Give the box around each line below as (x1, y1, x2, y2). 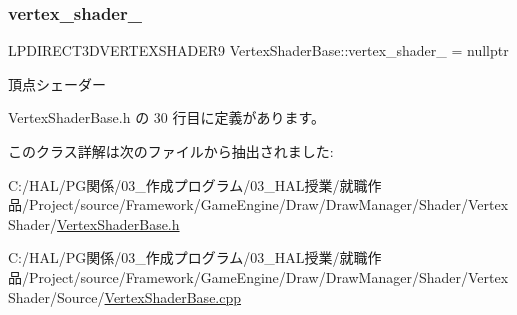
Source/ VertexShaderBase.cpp (57, 286, 242, 307)
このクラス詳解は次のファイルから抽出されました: (8, 141, 334, 161)
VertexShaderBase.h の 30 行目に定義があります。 (8, 107, 326, 128)
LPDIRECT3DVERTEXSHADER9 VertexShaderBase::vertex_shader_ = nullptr (8, 40, 509, 61)
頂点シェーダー (8, 73, 106, 94)
